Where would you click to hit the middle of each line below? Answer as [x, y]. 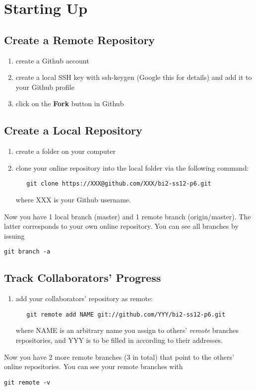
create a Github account [52, 60]
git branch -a [27, 252]
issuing [14, 235]
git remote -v [27, 382]
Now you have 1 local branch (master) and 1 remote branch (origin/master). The [128, 216]
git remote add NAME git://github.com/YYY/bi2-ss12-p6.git [126, 314]
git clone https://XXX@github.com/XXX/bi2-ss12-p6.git [119, 184]
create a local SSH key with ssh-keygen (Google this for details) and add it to [134, 77]
